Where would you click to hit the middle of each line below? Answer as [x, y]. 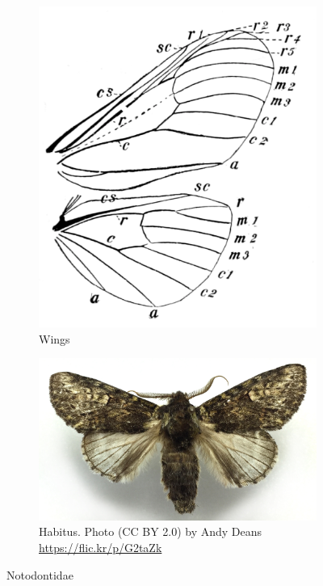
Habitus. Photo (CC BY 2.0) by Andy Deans [151, 531]
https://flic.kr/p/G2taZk [101, 547]
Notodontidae [40, 574]
